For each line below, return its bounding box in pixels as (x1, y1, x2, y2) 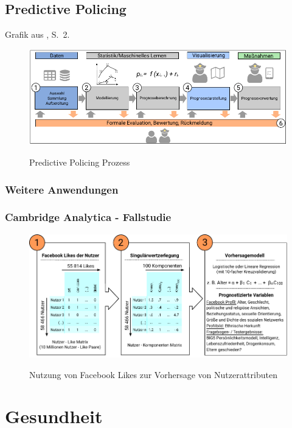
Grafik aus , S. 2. (5, 28, 70, 41)
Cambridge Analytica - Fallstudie (5, 209, 172, 225)
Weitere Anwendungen (5, 181, 119, 197)
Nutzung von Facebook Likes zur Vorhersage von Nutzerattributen (29, 368, 277, 381)
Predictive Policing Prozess (29, 156, 130, 169)
